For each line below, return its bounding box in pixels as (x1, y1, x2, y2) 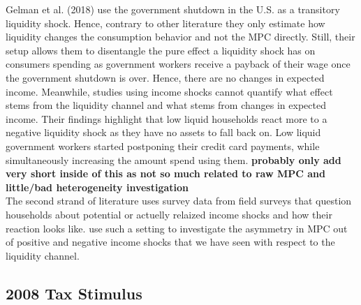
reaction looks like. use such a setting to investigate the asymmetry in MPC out (6, 221, 348, 235)
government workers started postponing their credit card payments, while (6, 138, 320, 153)
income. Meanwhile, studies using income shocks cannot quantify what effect (6, 84, 333, 98)
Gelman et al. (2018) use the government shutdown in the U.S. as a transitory (6, 2, 340, 16)
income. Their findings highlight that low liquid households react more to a (6, 111, 327, 126)
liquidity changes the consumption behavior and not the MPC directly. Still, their (6, 29, 355, 44)
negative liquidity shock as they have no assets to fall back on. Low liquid (6, 125, 321, 140)
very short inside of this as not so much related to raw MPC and (6, 166, 325, 181)
